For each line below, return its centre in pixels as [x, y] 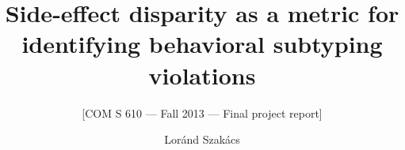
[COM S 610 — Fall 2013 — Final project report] [202, 112]
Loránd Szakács [202, 139]
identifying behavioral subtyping [202, 44]
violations [202, 75]
